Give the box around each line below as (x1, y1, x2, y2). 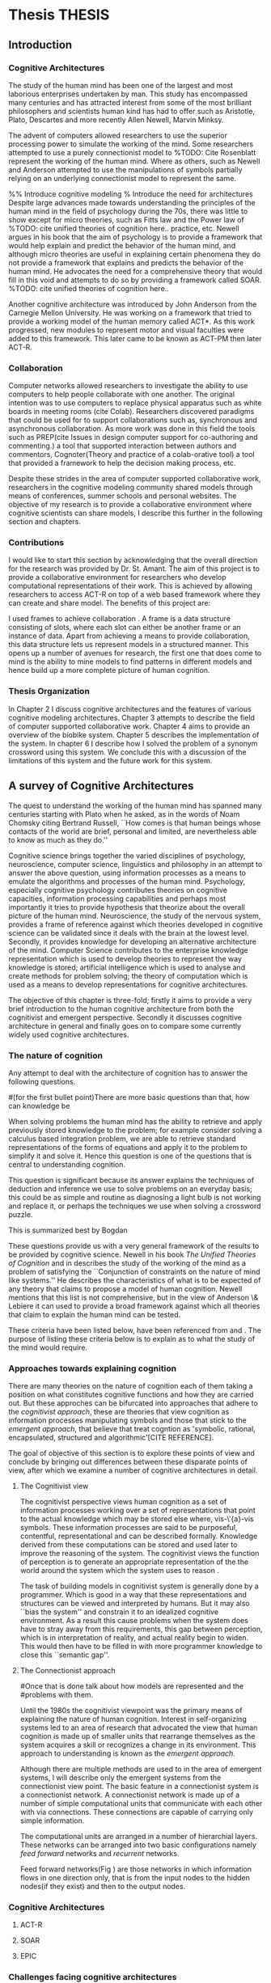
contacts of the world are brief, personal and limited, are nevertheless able (8, 827, 257, 836)
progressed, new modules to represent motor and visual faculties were (8, 325, 244, 335)
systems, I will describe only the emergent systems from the (19, 1773, 222, 1782)
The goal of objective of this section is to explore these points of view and (8, 1448, 255, 1458)
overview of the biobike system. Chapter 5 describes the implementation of (8, 729, 260, 739)
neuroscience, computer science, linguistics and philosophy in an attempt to (8, 859, 263, 869)
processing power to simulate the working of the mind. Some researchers (8, 139, 253, 149)
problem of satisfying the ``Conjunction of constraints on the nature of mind (8, 1266, 260, 1276)
